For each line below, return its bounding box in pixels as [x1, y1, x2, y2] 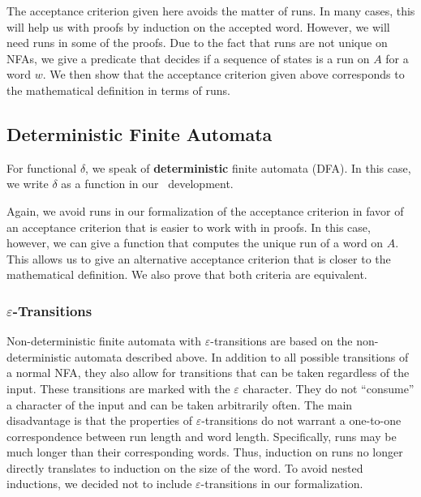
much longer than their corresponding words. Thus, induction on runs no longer [6, 443, 403, 461]
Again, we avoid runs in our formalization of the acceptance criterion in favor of [6, 202, 404, 219]
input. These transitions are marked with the [6, 379, 230, 396]
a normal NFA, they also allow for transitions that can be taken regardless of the [6, 364, 410, 381]
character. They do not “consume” [243, 379, 415, 396]
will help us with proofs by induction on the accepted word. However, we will [6, 18, 390, 35]
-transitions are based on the [210, 332, 353, 349]
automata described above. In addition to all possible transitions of [75, 348, 409, 365]
